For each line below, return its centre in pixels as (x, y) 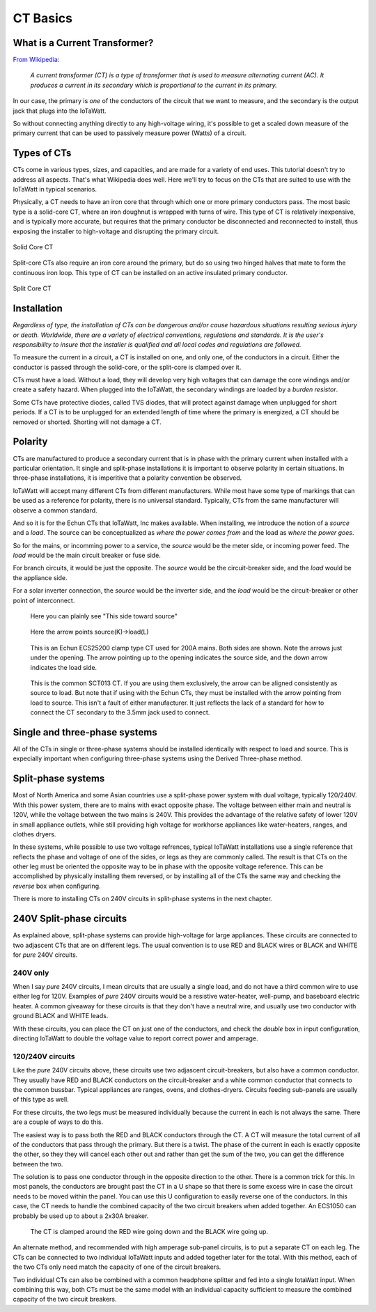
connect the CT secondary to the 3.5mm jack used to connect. (120, 712)
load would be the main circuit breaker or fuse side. (87, 555)
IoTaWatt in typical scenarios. (55, 189)
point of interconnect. (44, 600)
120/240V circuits (44, 1056)
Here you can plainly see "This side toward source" (104, 616)
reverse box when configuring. (57, 886)
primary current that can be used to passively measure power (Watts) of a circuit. (130, 133)
